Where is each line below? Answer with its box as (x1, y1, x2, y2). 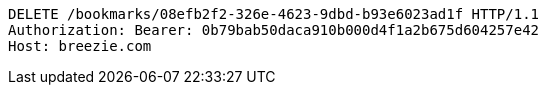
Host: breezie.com (8, 38, 152, 54)
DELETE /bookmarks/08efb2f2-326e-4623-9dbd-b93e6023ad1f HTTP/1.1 (8, 6, 540, 22)
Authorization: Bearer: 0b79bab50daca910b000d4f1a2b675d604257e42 (8, 22, 540, 38)
